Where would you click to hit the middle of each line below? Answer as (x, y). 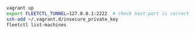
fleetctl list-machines (37, 25)
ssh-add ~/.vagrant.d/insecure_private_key (62, 19)
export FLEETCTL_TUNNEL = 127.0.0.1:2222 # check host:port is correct (98, 13)
